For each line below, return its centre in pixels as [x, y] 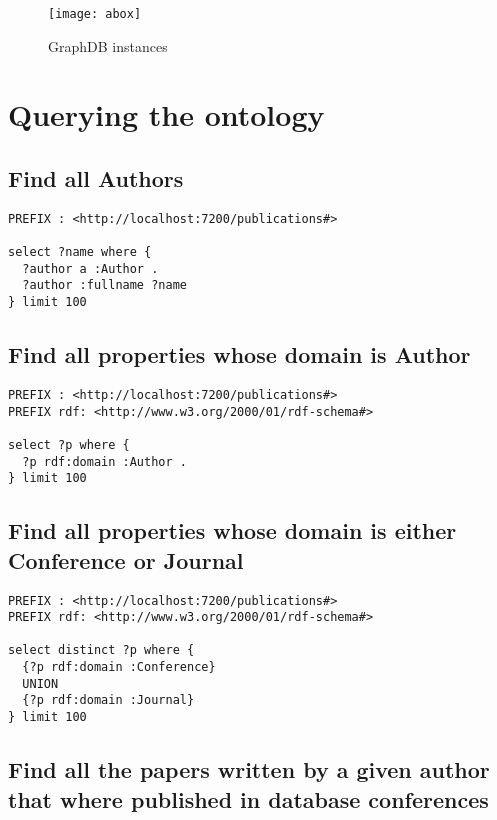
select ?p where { [69, 444]
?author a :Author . [90, 268]
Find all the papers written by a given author [249, 769]
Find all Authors [96, 178]
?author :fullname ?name [104, 285]
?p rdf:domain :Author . [104, 461]
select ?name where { [80, 252]
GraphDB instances [108, 45]
